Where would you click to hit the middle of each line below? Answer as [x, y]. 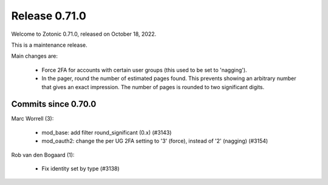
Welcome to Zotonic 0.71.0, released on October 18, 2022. [84, 34]
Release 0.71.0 [49, 16]
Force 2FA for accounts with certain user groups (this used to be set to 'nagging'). [144, 70]
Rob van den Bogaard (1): [43, 155]
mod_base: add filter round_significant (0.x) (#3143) [107, 132]
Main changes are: [34, 56]
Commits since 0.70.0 [54, 104]
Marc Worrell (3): [32, 119]
